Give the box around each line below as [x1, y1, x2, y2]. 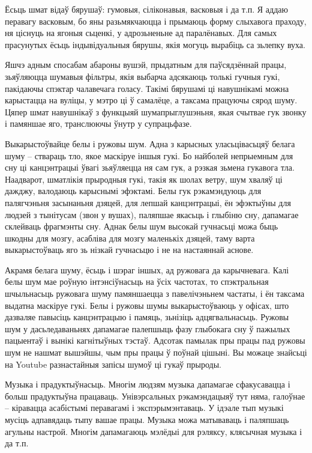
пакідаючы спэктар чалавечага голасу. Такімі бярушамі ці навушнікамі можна [5, 82, 289, 94]
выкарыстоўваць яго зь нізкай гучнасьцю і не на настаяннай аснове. [5, 243, 254, 256]
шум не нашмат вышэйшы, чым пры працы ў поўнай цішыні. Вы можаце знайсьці [5, 346, 307, 359]
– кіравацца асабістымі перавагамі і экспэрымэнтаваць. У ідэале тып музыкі [5, 401, 284, 414]
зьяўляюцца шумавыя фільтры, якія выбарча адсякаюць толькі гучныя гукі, [5, 70, 280, 82]
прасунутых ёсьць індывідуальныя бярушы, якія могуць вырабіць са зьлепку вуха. [5, 38, 305, 50]
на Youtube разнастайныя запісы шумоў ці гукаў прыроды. [5, 357, 221, 370]
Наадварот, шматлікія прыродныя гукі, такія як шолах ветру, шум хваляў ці [5, 172, 283, 185]
